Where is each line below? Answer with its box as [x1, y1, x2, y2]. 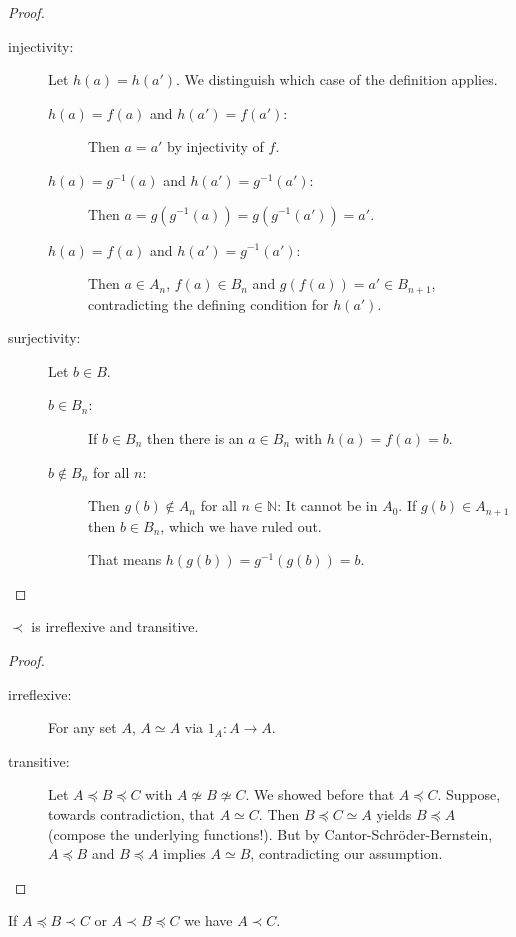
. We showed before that [245, 784, 395, 805]
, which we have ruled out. [160, 515, 322, 536]
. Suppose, [437, 784, 501, 805]
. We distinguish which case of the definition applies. [176, 69, 498, 90]
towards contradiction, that [48, 803, 216, 824]
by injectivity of [167, 136, 264, 157]
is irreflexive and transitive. [31, 616, 199, 637]
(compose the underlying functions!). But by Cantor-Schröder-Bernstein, [48, 823, 493, 844]
